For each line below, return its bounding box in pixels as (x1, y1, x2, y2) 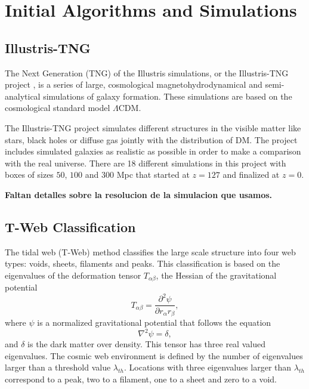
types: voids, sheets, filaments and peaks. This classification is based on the (5, 257, 280, 270)
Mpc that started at (116, 168, 190, 181)
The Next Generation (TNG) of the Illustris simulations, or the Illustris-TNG (5, 66, 289, 79)
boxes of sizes (5, 168, 54, 181)
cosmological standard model (5, 101, 110, 114)
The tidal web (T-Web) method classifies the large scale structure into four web (5, 245, 296, 258)
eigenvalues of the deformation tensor (5, 268, 141, 281)
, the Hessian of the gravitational (156, 268, 277, 281)
